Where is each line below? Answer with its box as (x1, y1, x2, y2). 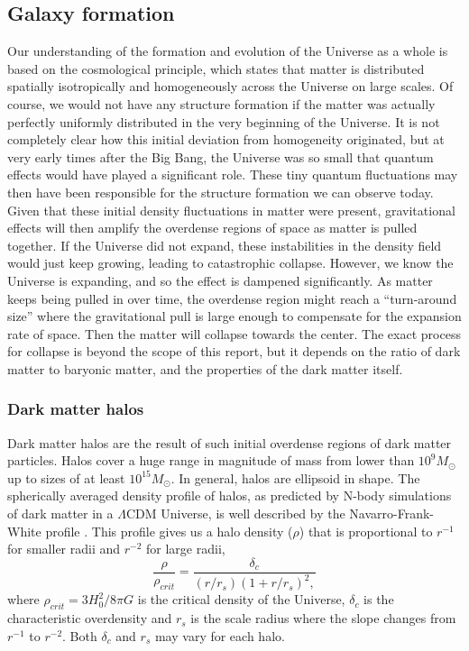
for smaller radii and (7, 539, 121, 558)
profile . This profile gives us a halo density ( (45, 521, 293, 540)
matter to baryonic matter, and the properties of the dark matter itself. (7, 359, 403, 378)
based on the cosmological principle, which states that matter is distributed (7, 59, 425, 78)
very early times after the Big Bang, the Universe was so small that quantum (7, 147, 434, 166)
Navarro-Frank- (349, 504, 435, 523)
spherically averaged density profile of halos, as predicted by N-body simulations (7, 486, 452, 505)
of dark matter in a (7, 504, 114, 523)
